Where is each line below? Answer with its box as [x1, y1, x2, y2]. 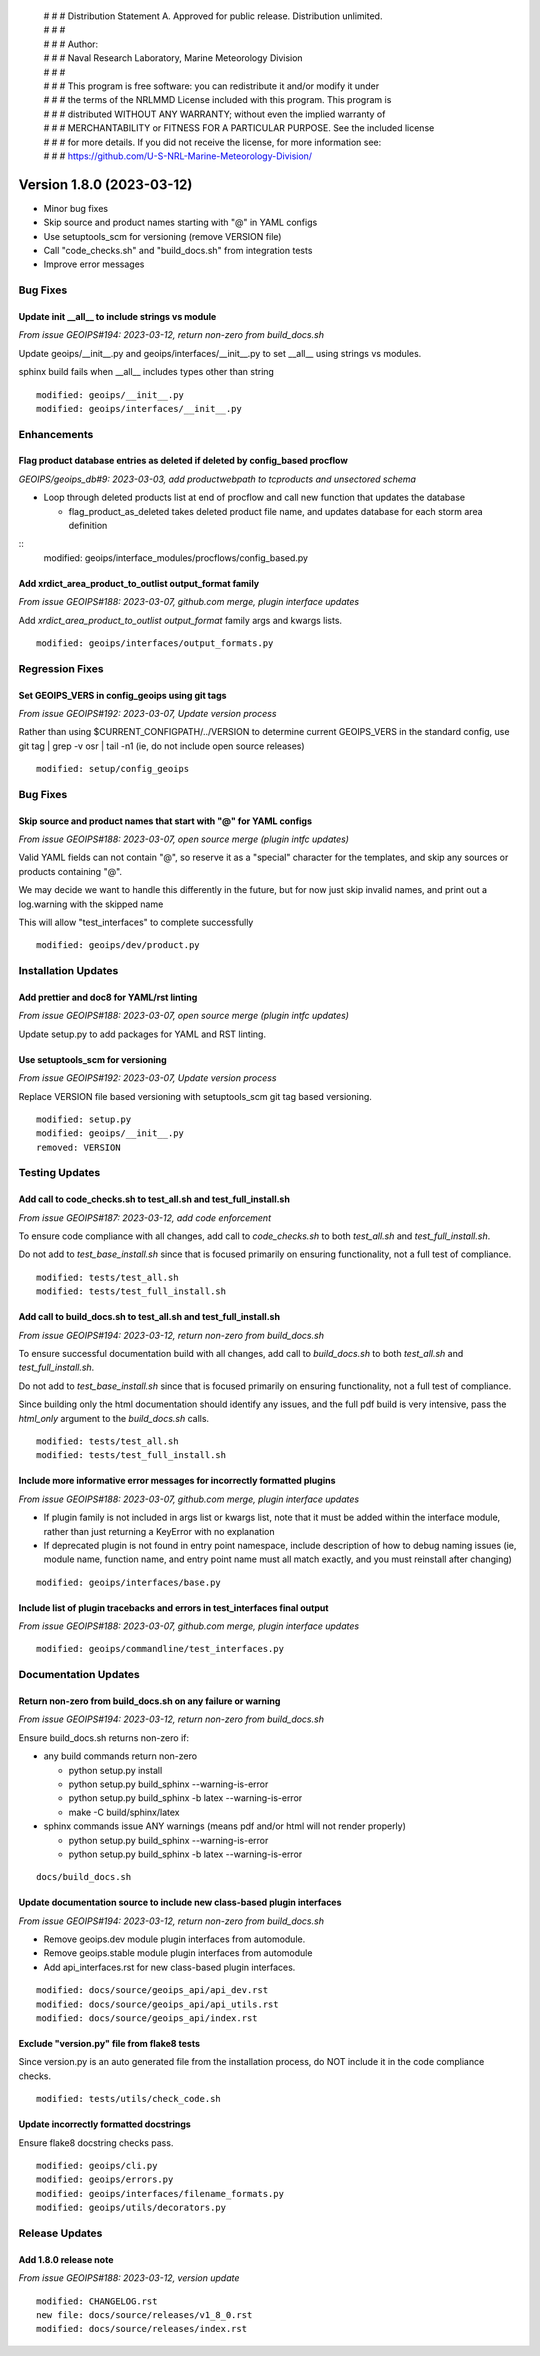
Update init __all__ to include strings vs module [18, 310, 217, 322]
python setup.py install [68, 1764, 163, 1776]
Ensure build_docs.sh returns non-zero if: [18, 1731, 190, 1744]
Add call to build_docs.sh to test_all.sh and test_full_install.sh [18, 1311, 280, 1323]
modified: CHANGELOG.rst [36, 2295, 158, 2307]
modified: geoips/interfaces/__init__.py [36, 403, 242, 414]
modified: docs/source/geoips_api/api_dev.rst [36, 1985, 269, 1996]
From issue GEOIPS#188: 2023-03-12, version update [18, 2272, 240, 2284]
